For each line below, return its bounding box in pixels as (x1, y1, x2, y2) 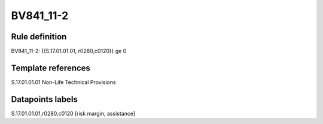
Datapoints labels (11, 94, 78, 104)
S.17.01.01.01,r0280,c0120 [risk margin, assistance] (11, 110, 136, 117)
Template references (11, 63, 91, 73)
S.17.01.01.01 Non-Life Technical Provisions (11, 78, 116, 86)
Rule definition (11, 32, 67, 42)
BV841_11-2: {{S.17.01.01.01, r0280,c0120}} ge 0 (11, 48, 127, 55)
